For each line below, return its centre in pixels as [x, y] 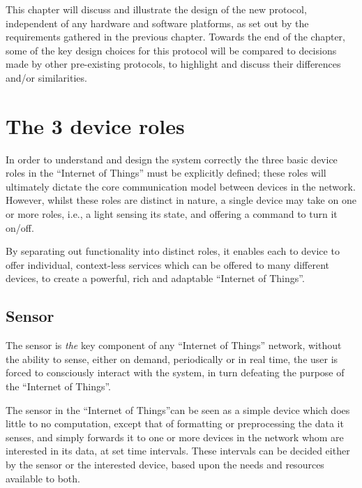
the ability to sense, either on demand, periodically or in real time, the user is [172, 358]
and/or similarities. [46, 77]
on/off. [20, 227]
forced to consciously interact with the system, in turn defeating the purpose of [175, 372]
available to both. [43, 478]
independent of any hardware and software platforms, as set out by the [157, 23]
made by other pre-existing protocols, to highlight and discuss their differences [173, 64]
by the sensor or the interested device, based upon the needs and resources [165, 464]
